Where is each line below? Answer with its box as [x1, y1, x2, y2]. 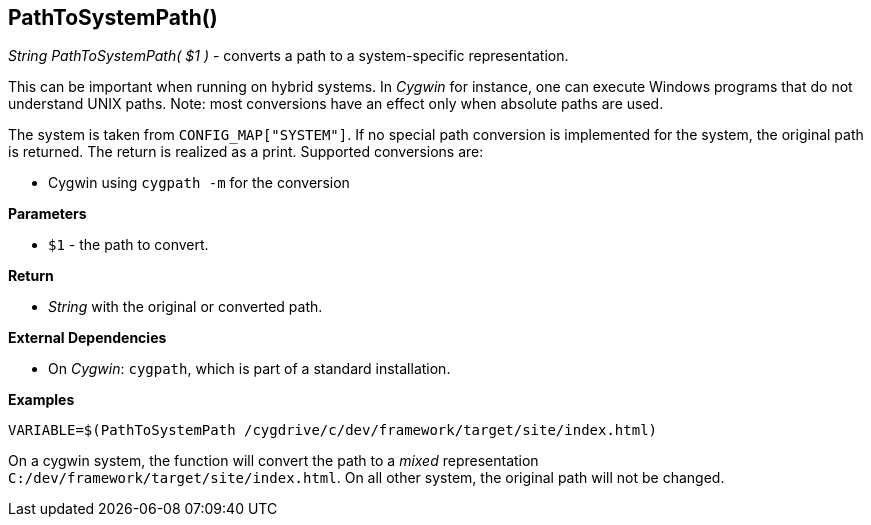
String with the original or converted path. [48, 298, 323, 316]
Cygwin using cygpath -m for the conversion [48, 174, 350, 192]
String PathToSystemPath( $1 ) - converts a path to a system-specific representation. [8, 47, 569, 65]
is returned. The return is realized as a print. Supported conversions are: [8, 143, 484, 161]
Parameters [8, 205, 87, 223]
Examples [8, 391, 75, 409]
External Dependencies [8, 329, 167, 347]
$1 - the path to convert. [48, 236, 209, 254]
